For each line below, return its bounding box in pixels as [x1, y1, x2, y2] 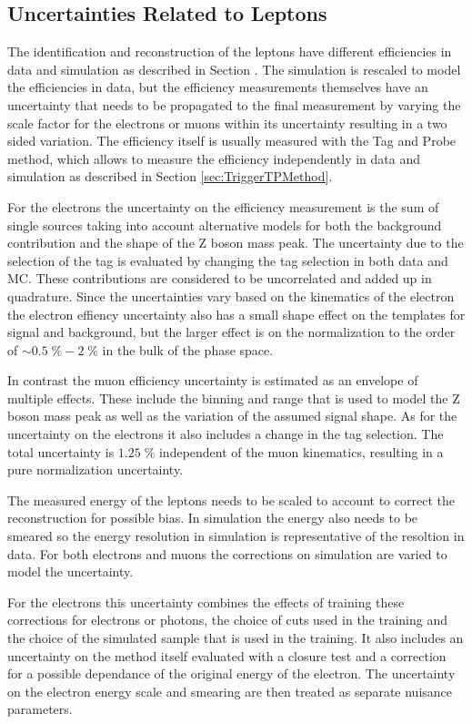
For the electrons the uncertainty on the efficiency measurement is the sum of [7, 197, 439, 216]
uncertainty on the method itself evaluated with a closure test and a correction [7, 646, 447, 665]
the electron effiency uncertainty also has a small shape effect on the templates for [7, 304, 466, 323]
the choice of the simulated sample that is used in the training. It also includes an [7, 628, 464, 648]
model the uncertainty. [7, 562, 134, 581]
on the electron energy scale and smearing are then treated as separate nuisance [7, 681, 453, 700]
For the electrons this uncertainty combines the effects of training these [7, 592, 405, 611]
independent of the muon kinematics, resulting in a [158, 442, 444, 461]
